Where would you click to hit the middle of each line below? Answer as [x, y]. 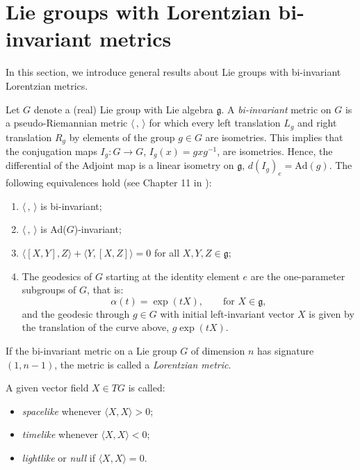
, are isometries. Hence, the [275, 151]
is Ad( [54, 229]
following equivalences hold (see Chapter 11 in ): [109, 183]
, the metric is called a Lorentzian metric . [143, 364]
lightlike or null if [58, 457]
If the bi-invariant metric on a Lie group [91, 350]
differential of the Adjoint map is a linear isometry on [120, 165]
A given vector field [47, 388]
